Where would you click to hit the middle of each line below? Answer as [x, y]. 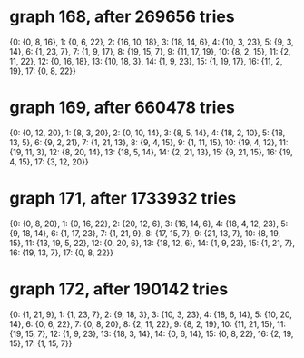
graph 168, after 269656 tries [122, 17]
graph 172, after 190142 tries [119, 289]
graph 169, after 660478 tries [123, 108]
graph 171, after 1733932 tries [123, 199]
